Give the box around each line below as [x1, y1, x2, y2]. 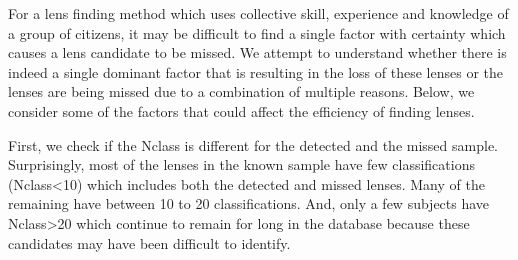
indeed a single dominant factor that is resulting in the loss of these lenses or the [8, 61, 503, 82]
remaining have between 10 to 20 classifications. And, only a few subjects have [8, 193, 490, 214]
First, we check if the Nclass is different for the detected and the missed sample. [8, 134, 498, 155]
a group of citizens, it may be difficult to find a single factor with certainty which [8, 22, 506, 43]
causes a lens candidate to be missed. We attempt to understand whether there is [8, 42, 507, 63]
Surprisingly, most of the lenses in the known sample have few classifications [8, 154, 475, 175]
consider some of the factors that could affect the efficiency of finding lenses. [8, 100, 475, 121]
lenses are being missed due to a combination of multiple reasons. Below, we [8, 81, 475, 102]
